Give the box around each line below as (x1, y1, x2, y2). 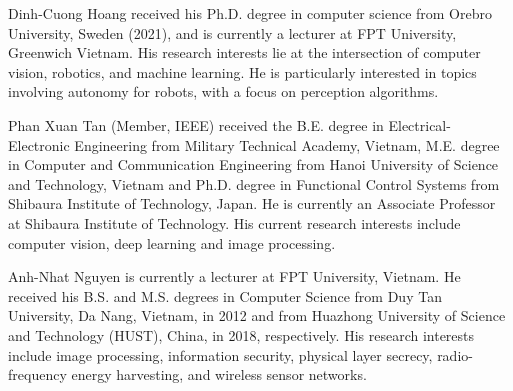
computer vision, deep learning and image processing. (8, 232, 336, 253)
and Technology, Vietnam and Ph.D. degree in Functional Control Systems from (8, 173, 500, 194)
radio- (437, 344, 473, 365)
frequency (8, 364, 67, 385)
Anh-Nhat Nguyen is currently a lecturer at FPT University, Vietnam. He (8, 266, 461, 287)
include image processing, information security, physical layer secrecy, (8, 344, 433, 365)
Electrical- (388, 114, 451, 135)
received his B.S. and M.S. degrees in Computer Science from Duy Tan (8, 285, 442, 306)
